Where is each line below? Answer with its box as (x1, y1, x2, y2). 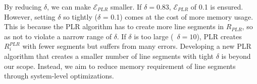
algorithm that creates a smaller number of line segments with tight (4, 50, 214, 61)
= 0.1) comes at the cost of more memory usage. (102, 11, 253, 22)
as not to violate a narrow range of (4, 31, 112, 41)
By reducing (4, 2, 42, 12)
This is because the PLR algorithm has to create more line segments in (4, 21, 224, 32)
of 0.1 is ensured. (190, 2, 243, 12)
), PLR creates (196, 31, 242, 41)
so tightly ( (63, 11, 97, 22)
